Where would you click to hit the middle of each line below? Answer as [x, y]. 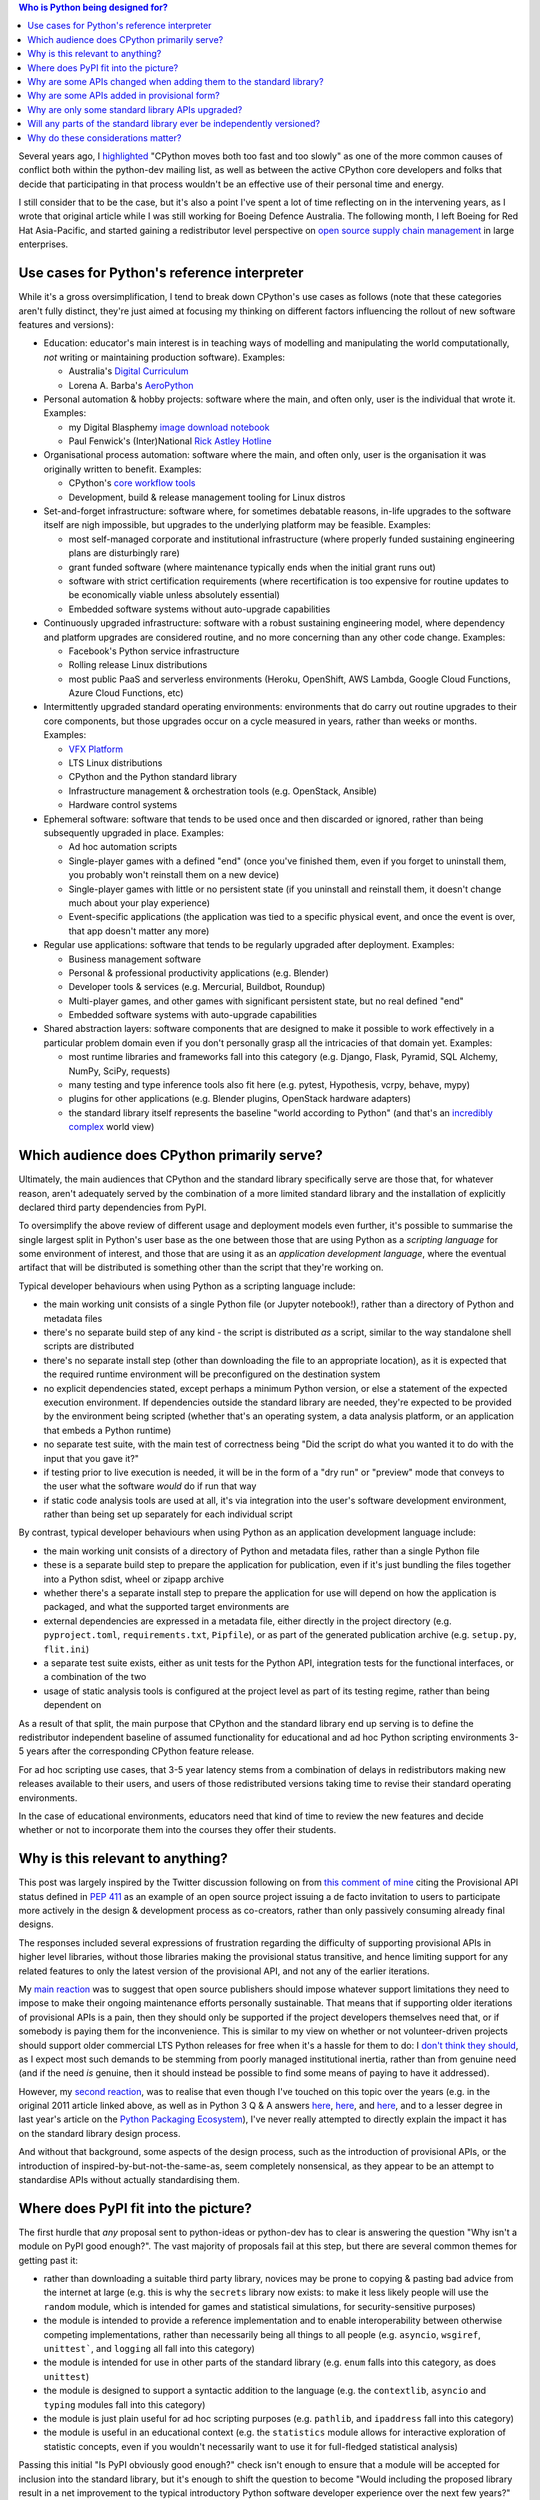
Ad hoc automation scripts [123, 847]
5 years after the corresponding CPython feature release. [136, 1751]
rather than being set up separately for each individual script [168, 1514]
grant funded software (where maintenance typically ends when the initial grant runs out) [252, 567]
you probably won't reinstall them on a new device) [174, 875]
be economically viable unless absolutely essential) [174, 595]
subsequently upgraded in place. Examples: [134, 833]
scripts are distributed [89, 1346]
